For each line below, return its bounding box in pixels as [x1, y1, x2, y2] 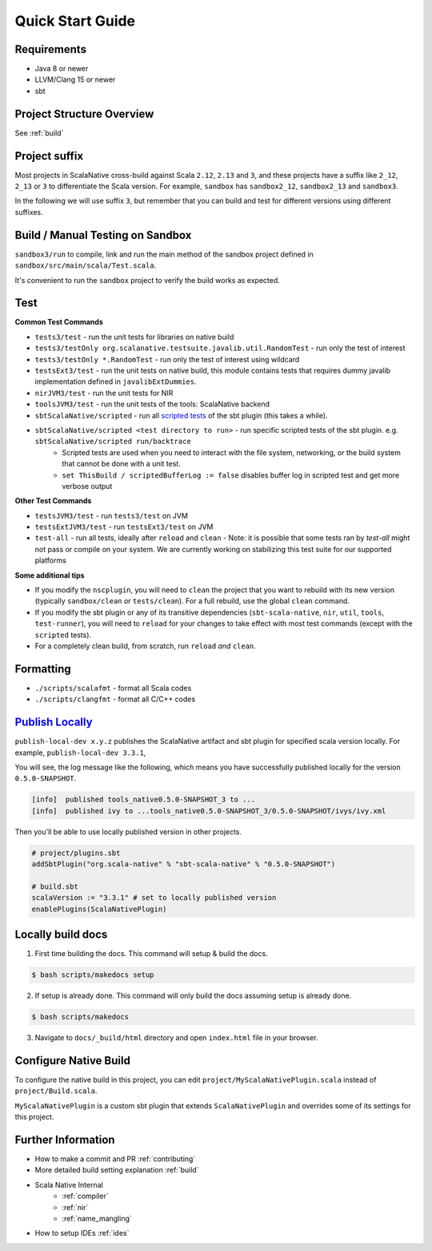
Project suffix [14, 149, 84, 163]
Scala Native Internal [34, 1180, 103, 1189]
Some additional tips [14, 570, 85, 580]
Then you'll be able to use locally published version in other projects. [14, 826, 242, 837]
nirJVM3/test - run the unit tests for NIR [34, 388, 174, 397]
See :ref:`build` [14, 128, 64, 138]
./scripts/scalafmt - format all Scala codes [34, 683, 192, 692]
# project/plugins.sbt [31, 848, 121, 858]
